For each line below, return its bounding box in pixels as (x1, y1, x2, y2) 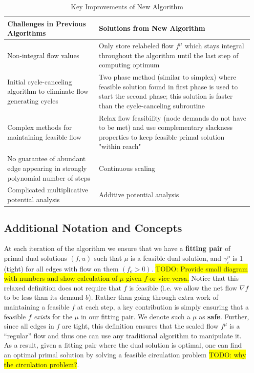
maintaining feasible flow (7, 131, 82, 142)
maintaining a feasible (4, 302, 69, 311)
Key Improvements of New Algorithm (71, 1, 183, 11)
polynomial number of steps (7, 172, 90, 183)
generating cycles (7, 96, 58, 106)
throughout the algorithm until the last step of (99, 50, 239, 60)
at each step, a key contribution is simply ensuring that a (77, 302, 249, 311)
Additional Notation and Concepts (4, 220, 182, 235)
